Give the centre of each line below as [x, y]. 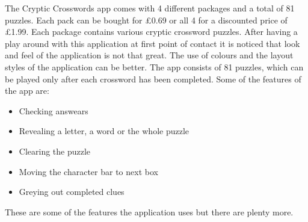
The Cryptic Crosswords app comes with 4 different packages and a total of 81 [150, 8]
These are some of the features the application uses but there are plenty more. [149, 211]
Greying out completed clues [72, 192]
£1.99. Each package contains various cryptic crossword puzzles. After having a [151, 32]
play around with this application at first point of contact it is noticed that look [152, 43]
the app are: [27, 91]
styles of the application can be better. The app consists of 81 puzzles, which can [154, 66]
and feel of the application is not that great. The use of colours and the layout [149, 55]
